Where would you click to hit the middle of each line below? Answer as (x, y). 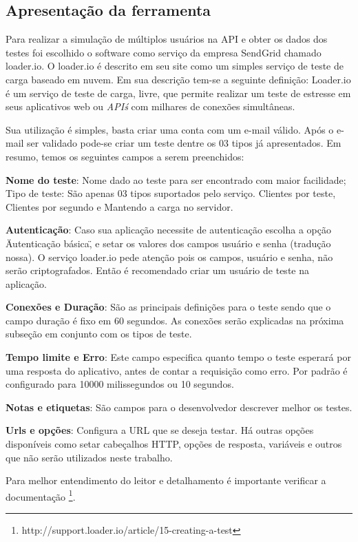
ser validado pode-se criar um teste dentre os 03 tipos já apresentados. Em (184, 143)
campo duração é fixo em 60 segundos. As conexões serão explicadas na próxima (175, 320)
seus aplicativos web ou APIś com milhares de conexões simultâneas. (150, 106)
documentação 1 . (41, 495)
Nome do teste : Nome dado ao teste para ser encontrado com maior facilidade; (176, 179)
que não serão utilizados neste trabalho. (89, 457)
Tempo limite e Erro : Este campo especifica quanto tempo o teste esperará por (178, 357)
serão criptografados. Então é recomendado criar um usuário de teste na (157, 270)
